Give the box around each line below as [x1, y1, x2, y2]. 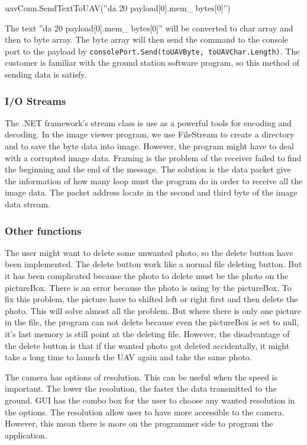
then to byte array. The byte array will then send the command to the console [5, 33, 289, 46]
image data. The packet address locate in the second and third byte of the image [5, 186, 298, 199]
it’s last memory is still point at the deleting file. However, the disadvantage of [5, 327, 290, 340]
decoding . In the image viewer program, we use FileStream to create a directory [5, 128, 295, 140]
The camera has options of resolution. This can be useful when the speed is [5, 370, 278, 383]
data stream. [5, 198, 51, 210]
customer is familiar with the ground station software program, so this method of [5, 56, 299, 69]
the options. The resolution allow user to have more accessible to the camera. [5, 405, 285, 418]
